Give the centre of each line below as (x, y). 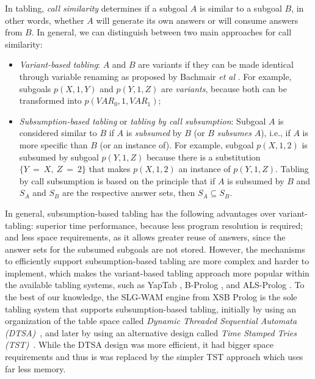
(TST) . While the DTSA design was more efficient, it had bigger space (139, 345)
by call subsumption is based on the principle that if (117, 180)
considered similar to (58, 133)
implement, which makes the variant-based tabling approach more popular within (157, 273)
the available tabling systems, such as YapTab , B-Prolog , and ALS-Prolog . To (155, 285)
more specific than (53, 144)
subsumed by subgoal (59, 157)
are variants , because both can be (224, 88)
